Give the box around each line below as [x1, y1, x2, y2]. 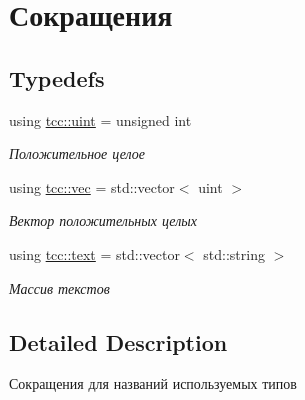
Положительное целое [9, 143, 146, 164]
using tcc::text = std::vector [9, 243, 180, 264]
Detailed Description [9, 326, 228, 357]
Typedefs [9, 62, 105, 93]
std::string [203, 243, 265, 264]
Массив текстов [9, 277, 110, 298]
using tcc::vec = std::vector [9, 176, 175, 197]
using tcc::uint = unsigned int [9, 109, 192, 130]
